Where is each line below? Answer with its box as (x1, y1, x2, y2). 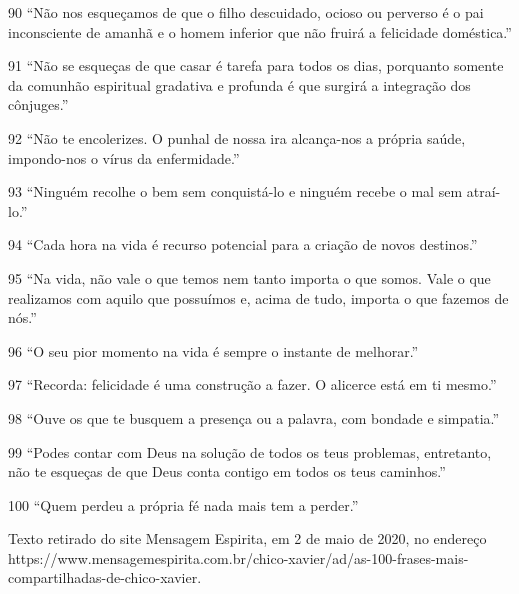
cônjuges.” (8, 94, 69, 115)
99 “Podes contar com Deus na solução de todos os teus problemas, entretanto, (8, 441, 492, 462)
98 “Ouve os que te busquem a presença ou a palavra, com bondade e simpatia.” (8, 407, 500, 428)
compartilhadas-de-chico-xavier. (8, 567, 202, 588)
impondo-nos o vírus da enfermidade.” (8, 147, 240, 168)
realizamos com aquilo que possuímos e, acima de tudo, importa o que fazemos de (8, 287, 509, 308)
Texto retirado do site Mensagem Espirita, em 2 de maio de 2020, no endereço (8, 528, 487, 549)
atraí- (466, 181, 501, 202)
